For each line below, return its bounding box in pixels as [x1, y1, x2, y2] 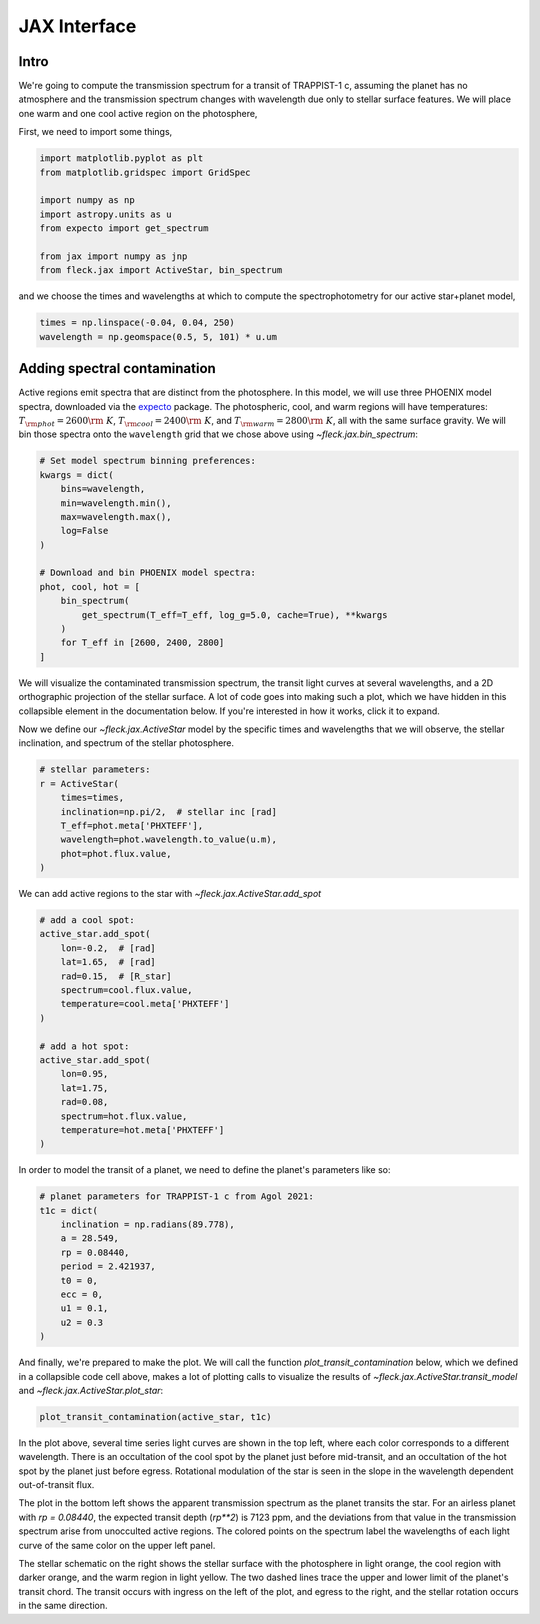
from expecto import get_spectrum [39, 223, 209, 234]
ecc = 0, [60, 1289, 104, 1300]
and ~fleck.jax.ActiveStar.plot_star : [18, 1384, 164, 1396]
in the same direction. [18, 1600, 109, 1612]
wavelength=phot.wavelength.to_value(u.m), [60, 834, 277, 845]
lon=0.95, [60, 1068, 109, 1080]
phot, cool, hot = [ [39, 581, 140, 592]
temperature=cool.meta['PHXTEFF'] [60, 998, 230, 1010]
